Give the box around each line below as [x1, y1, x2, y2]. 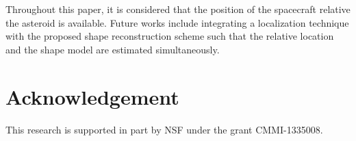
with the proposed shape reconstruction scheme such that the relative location [5, 29, 334, 43]
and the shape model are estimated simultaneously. [5, 42, 220, 56]
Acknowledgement [5, 82, 179, 110]
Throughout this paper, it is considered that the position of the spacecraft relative [5, 2, 351, 16]
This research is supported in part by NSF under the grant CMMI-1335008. [5, 122, 323, 136]
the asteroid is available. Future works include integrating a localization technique [5, 15, 349, 29]
